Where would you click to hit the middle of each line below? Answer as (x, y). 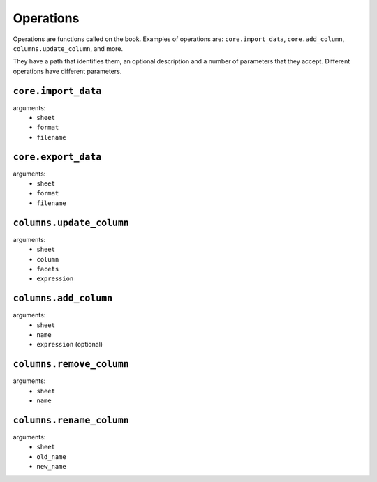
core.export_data (57, 157)
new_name (51, 467)
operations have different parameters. (67, 71)
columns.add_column (63, 299)
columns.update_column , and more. (68, 48)
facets (48, 269)
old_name (51, 457)
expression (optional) (70, 345)
